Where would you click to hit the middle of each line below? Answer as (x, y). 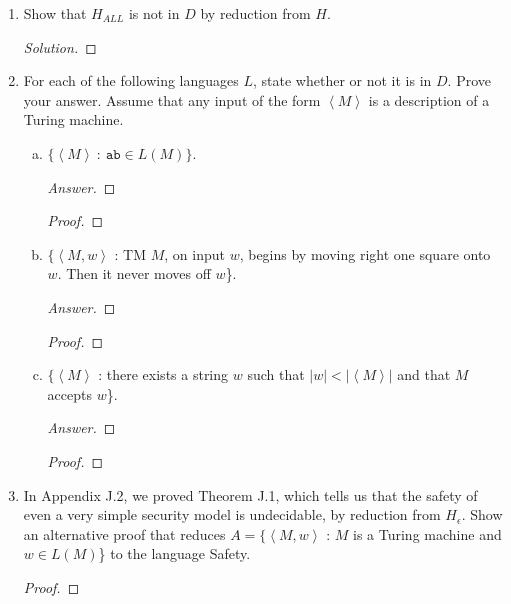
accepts (69, 393)
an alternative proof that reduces (124, 533)
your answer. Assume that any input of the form (172, 99)
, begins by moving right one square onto (365, 253)
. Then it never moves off (134, 273)
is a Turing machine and (427, 533)
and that (424, 374)
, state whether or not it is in (342, 80)
